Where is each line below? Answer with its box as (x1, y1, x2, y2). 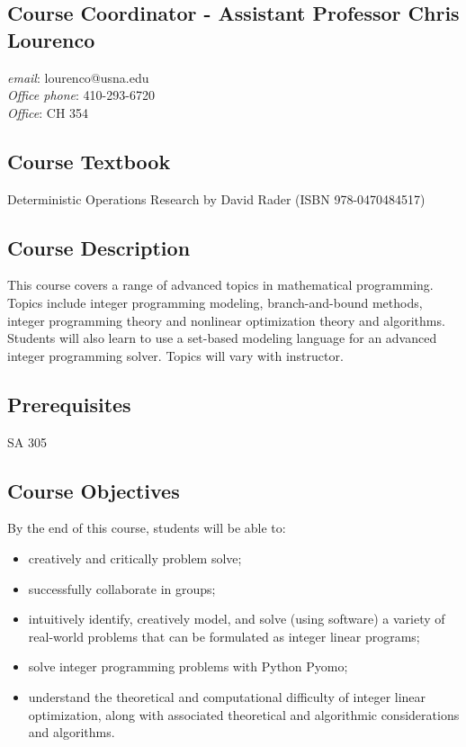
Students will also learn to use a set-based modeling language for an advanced (7, 328, 437, 347)
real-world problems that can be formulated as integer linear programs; (28, 626, 420, 645)
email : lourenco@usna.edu (7, 67, 149, 86)
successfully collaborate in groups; (28, 579, 216, 598)
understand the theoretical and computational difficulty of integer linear (28, 687, 426, 706)
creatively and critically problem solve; (28, 548, 242, 567)
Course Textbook (7, 147, 171, 175)
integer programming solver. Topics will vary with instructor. (7, 346, 344, 364)
